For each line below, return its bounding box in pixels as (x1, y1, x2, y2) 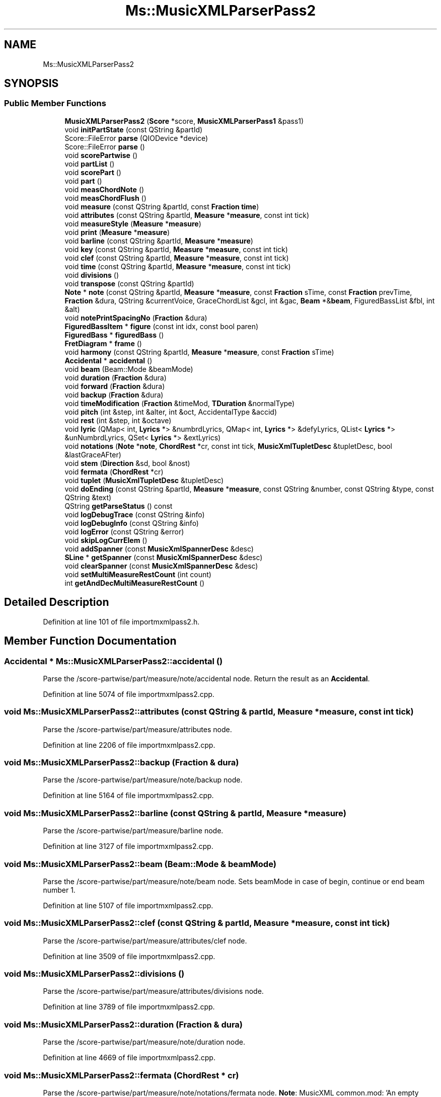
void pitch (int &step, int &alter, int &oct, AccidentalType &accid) (64, 407, 277, 416)
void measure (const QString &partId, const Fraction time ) (64, 202, 259, 211)
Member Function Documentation (4, 635, 177, 648)
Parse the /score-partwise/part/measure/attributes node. (43, 725, 232, 734)
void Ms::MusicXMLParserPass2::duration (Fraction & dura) (4, 1019, 243, 1030)
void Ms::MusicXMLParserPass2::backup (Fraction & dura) (4, 757, 239, 767)
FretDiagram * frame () (64, 339, 142, 348)
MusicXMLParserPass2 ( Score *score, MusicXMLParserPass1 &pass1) (64, 116, 304, 125)
